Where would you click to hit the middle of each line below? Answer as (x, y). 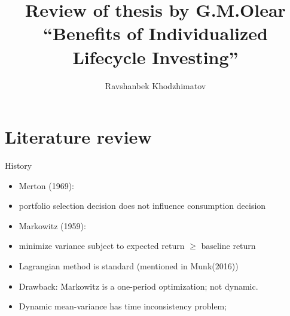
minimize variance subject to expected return (102, 246)
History (19, 165)
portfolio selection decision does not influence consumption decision (142, 206)
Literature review (78, 137)
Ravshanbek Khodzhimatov (155, 85)
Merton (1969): (47, 185)
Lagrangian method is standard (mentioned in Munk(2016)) (129, 266)
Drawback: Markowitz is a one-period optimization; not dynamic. (138, 286)
